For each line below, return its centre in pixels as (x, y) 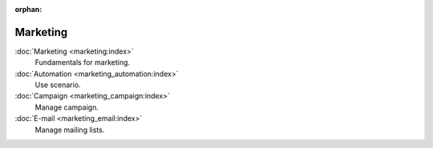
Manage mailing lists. (70, 130)
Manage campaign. (67, 107)
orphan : (28, 9)
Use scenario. (58, 85)
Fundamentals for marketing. (83, 62)
